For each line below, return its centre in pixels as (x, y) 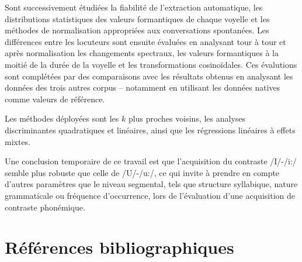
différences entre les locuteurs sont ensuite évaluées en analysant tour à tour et (145, 41)
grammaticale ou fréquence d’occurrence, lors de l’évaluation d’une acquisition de (150, 195)
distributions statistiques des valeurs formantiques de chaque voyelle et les (137, 18)
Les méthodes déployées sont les (62, 118)
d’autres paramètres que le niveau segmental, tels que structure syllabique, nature (151, 184)
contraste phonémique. (45, 207)
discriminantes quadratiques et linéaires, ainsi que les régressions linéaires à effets (150, 130)
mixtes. (18, 141)
